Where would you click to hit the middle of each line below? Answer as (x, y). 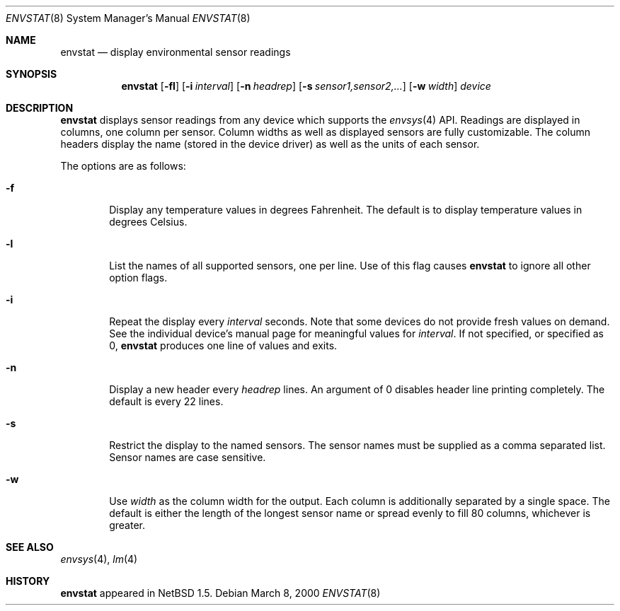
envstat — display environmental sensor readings (176, 52)
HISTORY (28, 581)
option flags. (138, 278)
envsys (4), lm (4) (99, 559)
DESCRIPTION (40, 108)
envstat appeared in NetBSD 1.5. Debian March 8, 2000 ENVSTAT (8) (220, 593)
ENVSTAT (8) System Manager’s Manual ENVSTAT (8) (128, 18)
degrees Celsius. (148, 222)
